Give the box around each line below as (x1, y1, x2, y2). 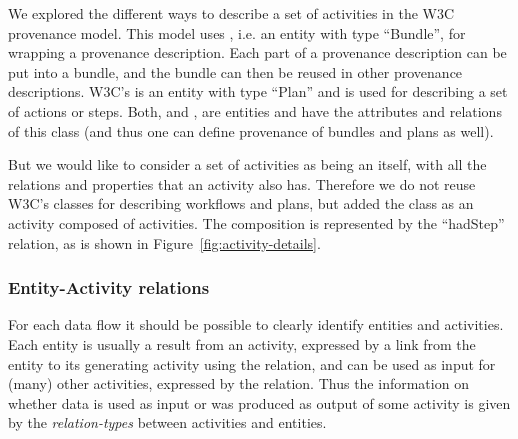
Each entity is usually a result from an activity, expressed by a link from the (8, 333, 476, 354)
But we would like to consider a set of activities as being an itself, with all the (8, 154, 487, 175)
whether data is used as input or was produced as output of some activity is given (8, 392, 511, 413)
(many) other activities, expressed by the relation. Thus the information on (8, 373, 469, 394)
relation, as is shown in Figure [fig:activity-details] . (8, 232, 321, 253)
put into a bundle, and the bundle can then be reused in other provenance (8, 61, 463, 82)
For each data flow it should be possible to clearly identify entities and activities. (8, 314, 504, 335)
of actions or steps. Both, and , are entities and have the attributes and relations (8, 100, 502, 121)
